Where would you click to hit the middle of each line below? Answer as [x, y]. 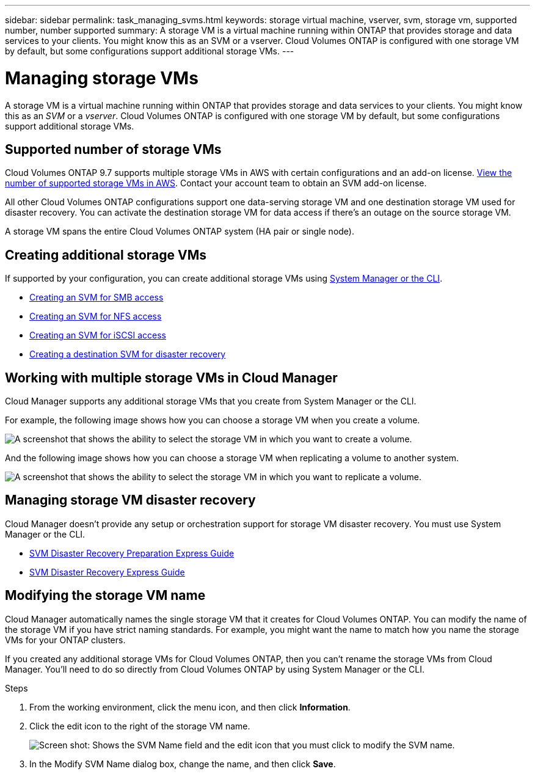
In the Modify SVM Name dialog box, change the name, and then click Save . [183, 764]
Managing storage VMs [102, 78]
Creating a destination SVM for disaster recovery [128, 354]
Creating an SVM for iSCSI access [98, 335]
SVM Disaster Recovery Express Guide [107, 572]
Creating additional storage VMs [106, 255]
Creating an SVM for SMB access [96, 298]
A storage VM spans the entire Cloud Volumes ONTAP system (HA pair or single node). [180, 232]
